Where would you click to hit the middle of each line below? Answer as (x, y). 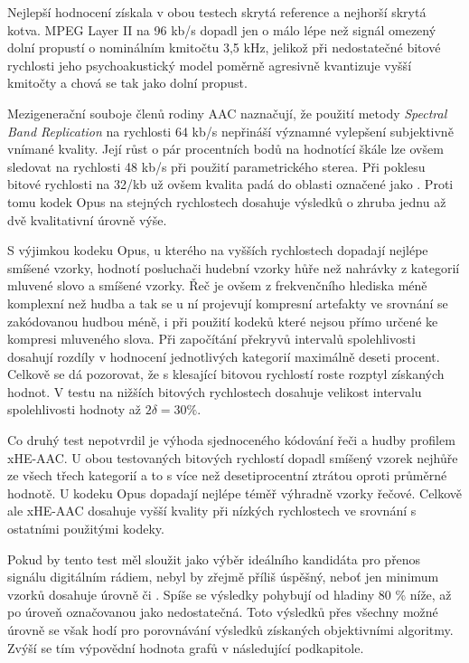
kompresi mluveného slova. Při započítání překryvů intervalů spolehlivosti (211, 339)
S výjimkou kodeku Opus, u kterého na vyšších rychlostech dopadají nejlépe (218, 250)
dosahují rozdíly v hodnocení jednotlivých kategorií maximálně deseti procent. (224, 356)
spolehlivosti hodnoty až (74, 409)
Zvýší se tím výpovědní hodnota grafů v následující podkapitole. (186, 647)
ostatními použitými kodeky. (86, 529)
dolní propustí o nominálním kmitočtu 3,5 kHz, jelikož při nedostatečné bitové (224, 47)
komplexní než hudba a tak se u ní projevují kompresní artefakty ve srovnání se (228, 303)
